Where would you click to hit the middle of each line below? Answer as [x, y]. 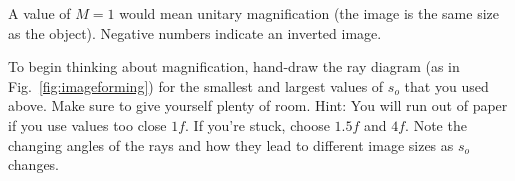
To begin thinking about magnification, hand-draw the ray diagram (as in [234, 66]
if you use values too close [87, 124]
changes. [34, 164]
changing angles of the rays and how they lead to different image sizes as [231, 144]
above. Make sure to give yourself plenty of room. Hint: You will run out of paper [258, 105]
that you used [446, 85]
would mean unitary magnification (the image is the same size [309, 13]
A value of [39, 13]
